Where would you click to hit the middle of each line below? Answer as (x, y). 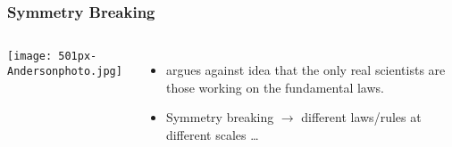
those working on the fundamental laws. (275, 87)
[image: (30, 57)
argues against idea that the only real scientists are (306, 70)
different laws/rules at (361, 117)
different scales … (212, 135)
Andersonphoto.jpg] (65, 71)
